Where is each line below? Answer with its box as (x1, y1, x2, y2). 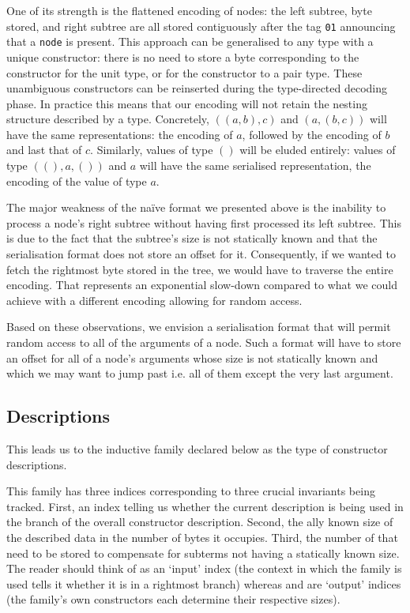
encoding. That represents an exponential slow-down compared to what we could (6, 276, 397, 293)
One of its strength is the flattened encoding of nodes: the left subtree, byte (6, 2, 372, 18)
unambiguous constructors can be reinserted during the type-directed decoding (6, 80, 388, 96)
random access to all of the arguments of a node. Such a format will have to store (6, 334, 401, 350)
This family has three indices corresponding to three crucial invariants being (6, 483, 375, 499)
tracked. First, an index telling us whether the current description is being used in (6, 498, 404, 514)
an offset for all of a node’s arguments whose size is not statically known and (6, 349, 378, 366)
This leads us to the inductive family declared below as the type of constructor (6, 440, 388, 457)
